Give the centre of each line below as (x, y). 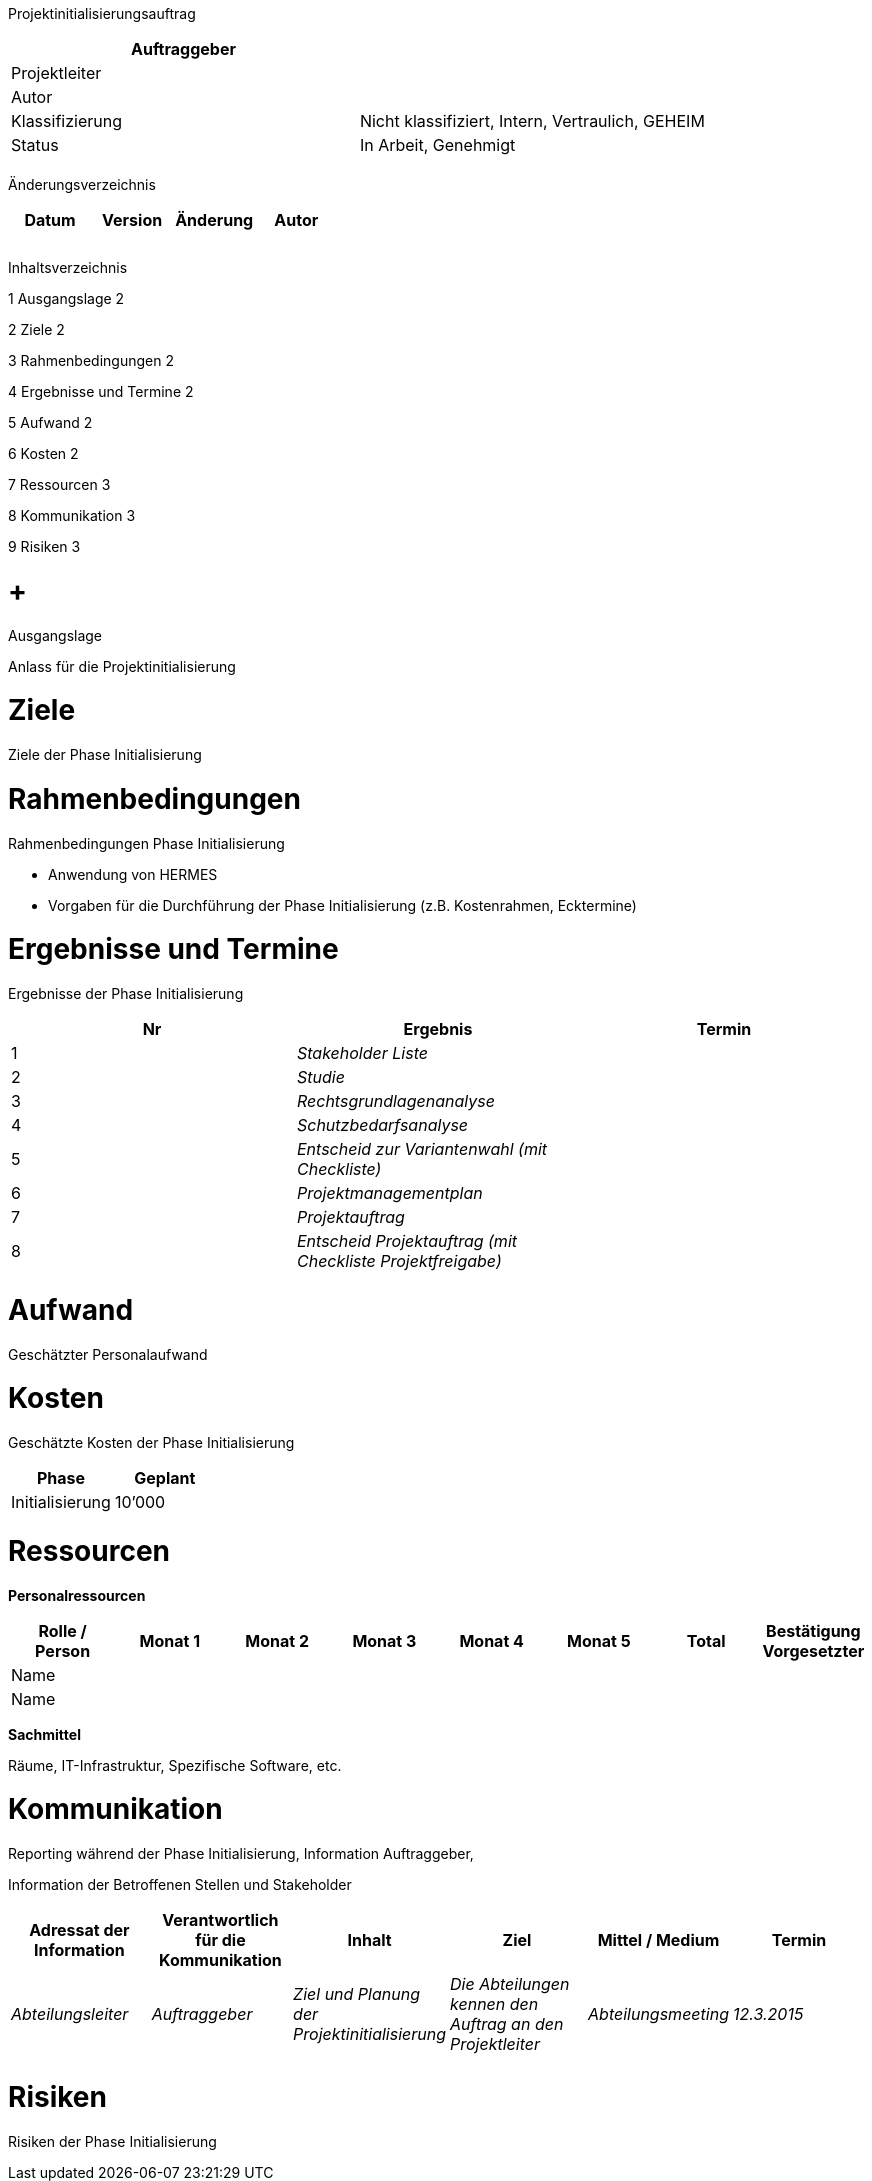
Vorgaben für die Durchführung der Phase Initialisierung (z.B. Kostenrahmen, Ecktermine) (342, 905)
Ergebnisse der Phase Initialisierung (126, 993)
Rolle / (62, 1630)
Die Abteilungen (510, 1984)
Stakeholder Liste (362, 1053)
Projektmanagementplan (389, 1193)
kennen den (494, 2004)
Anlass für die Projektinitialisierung (122, 666)
